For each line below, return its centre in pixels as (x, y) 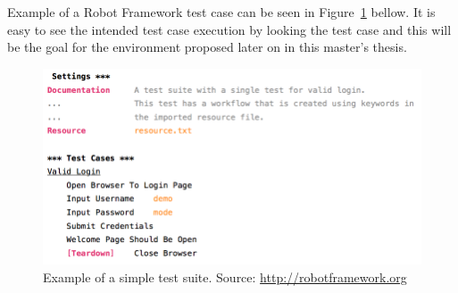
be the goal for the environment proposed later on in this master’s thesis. (207, 47)
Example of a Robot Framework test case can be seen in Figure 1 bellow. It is (221, 12)
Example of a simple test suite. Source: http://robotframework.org (225, 276)
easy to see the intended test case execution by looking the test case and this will (229, 29)
